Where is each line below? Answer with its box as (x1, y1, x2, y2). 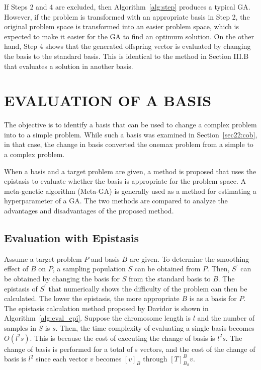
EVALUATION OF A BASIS (4, 90, 212, 111)
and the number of (197, 313, 255, 323)
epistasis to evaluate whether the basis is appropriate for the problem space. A (4, 176, 246, 186)
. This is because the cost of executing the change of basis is (30, 332, 215, 343)
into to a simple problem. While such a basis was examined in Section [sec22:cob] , (4, 129, 257, 139)
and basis (91, 253, 120, 264)
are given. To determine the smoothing (129, 253, 249, 264)
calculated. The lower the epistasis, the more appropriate (4, 293, 180, 304)
